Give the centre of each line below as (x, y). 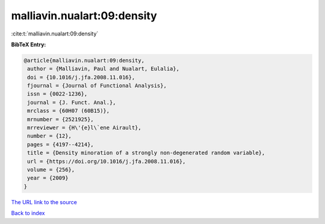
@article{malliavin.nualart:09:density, (84, 60)
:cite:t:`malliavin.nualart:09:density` (55, 34)
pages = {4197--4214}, (61, 144)
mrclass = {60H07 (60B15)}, (69, 111)
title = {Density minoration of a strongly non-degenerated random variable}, (146, 153)
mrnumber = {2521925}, (61, 119)
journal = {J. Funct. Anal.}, (72, 102)
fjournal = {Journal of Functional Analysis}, (97, 86)
